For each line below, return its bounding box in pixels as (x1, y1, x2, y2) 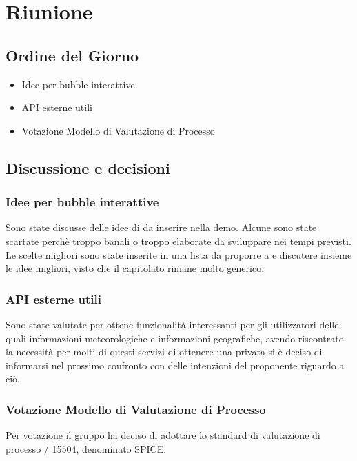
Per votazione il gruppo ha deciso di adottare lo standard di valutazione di (6, 428, 320, 442)
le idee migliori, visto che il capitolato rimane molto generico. (6, 261, 265, 275)
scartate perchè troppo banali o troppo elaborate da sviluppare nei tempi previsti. (6, 233, 351, 248)
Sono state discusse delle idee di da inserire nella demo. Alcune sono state (6, 220, 317, 235)
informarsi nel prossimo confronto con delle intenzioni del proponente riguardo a (6, 357, 345, 372)
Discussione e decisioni (6, 157, 170, 178)
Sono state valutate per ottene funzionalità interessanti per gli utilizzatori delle (6, 317, 339, 331)
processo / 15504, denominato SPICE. (6, 441, 167, 455)
